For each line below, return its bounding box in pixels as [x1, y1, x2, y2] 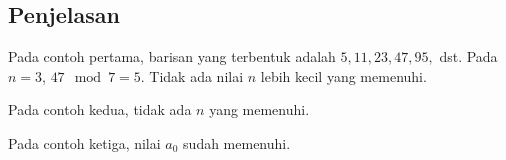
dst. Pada [439, 46, 498, 67]
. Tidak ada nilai [140, 65, 244, 86]
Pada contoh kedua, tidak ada [8, 99, 192, 120]
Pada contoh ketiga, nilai [8, 132, 161, 153]
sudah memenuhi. [183, 132, 291, 153]
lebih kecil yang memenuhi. [260, 65, 427, 86]
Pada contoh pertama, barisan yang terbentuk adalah [8, 46, 336, 67]
